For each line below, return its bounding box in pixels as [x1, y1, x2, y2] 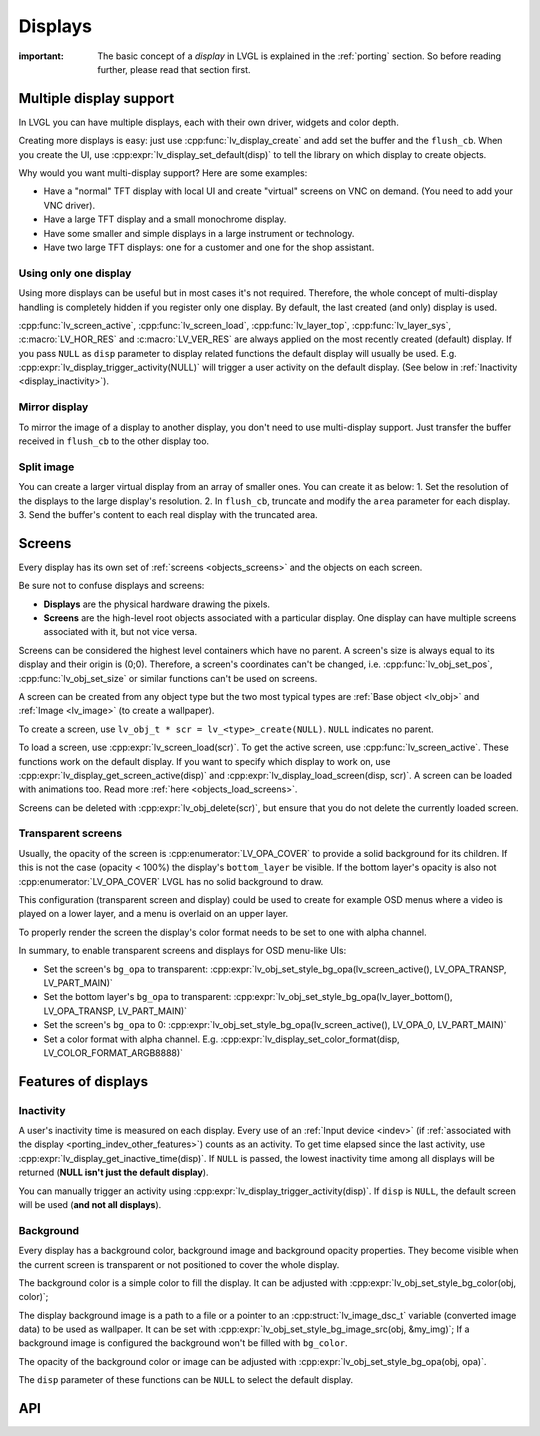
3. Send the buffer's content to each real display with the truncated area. [18, 508, 319, 520]
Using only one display [18, 266, 132, 280]
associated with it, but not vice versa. [43, 626, 198, 638]
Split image [18, 460, 75, 474]
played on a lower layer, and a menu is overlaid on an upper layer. [18, 908, 289, 920]
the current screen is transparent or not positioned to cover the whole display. [18, 1258, 340, 1270]
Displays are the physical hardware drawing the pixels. [43, 598, 270, 610]
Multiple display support [18, 90, 175, 107]
